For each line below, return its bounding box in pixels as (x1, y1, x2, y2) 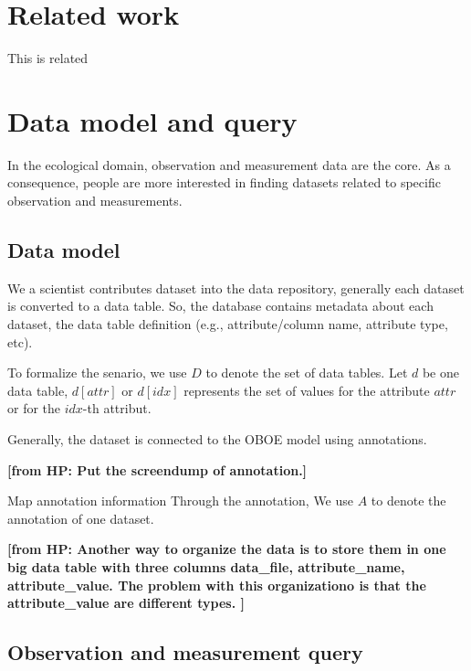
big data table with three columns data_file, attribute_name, (7, 557, 405, 576)
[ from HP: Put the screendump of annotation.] (7, 460, 308, 479)
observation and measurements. (7, 191, 183, 210)
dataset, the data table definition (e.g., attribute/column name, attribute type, (7, 314, 448, 334)
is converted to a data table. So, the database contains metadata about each (7, 296, 434, 315)
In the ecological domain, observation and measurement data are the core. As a (7, 154, 451, 174)
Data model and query (7, 101, 298, 139)
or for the (7, 399, 61, 418)
